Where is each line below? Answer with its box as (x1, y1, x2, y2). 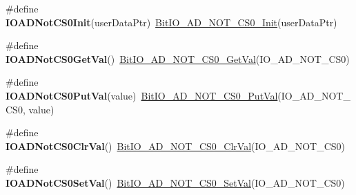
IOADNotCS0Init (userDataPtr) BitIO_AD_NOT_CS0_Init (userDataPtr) (6, 15, 337, 29)
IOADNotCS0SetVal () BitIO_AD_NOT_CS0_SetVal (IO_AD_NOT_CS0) (6, 175, 345, 189)
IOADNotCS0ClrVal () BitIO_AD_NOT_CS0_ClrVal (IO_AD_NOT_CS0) (6, 138, 346, 153)
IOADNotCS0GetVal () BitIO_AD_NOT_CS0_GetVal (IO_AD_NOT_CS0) (6, 51, 350, 66)
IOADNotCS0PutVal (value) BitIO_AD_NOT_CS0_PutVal (6, 88, 278, 102)
